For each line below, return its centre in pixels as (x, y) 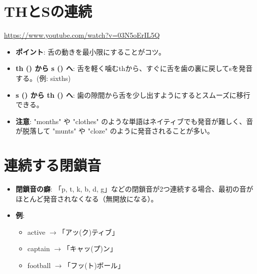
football (39, 265)
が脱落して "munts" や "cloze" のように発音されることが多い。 (115, 131)
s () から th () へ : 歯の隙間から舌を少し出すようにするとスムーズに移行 (133, 95)
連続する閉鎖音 (53, 165)
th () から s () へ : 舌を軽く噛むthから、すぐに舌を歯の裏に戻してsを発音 (134, 68)
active (36, 232)
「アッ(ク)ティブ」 (88, 232)
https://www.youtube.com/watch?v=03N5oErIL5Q (82, 35)
